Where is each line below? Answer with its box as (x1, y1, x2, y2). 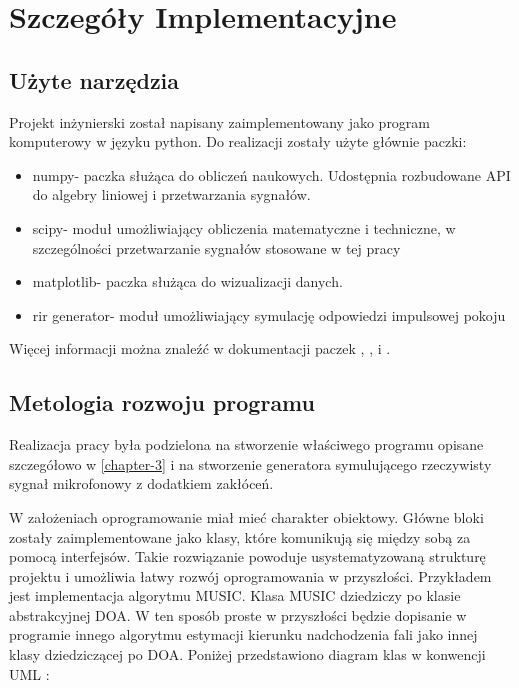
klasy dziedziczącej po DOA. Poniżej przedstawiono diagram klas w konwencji (9, 644, 486, 665)
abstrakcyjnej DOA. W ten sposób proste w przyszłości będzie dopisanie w (9, 604, 467, 625)
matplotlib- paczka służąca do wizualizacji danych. (32, 271, 343, 292)
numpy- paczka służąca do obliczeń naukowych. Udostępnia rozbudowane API (32, 164, 511, 185)
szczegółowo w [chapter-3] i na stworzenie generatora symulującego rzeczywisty (9, 453, 492, 474)
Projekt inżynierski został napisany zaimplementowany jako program (9, 111, 431, 132)
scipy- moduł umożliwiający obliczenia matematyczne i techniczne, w (32, 217, 456, 238)
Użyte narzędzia (9, 64, 180, 95)
